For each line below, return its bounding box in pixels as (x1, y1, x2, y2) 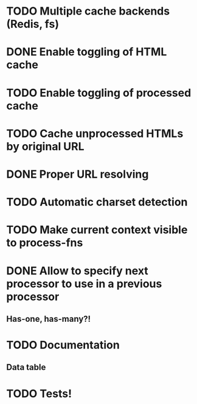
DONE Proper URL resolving (6, 167, 149, 181)
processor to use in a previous (6, 277, 162, 290)
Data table (6, 362, 46, 372)
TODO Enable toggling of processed (6, 86, 192, 100)
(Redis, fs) (6, 17, 60, 31)
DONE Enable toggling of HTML (6, 45, 167, 59)
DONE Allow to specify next (6, 263, 149, 277)
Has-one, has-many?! (6, 313, 91, 324)
